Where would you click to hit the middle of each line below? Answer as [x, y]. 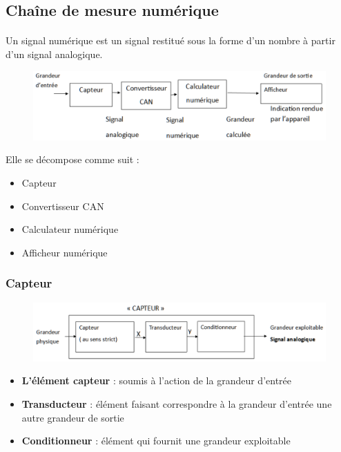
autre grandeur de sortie [73, 417]
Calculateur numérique [70, 229]
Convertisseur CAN [63, 206]
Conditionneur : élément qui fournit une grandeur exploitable [156, 441]
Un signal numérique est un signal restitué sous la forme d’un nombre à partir [170, 40]
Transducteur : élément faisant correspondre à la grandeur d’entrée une [177, 404]
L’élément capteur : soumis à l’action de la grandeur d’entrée [156, 380]
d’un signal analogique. [54, 54]
